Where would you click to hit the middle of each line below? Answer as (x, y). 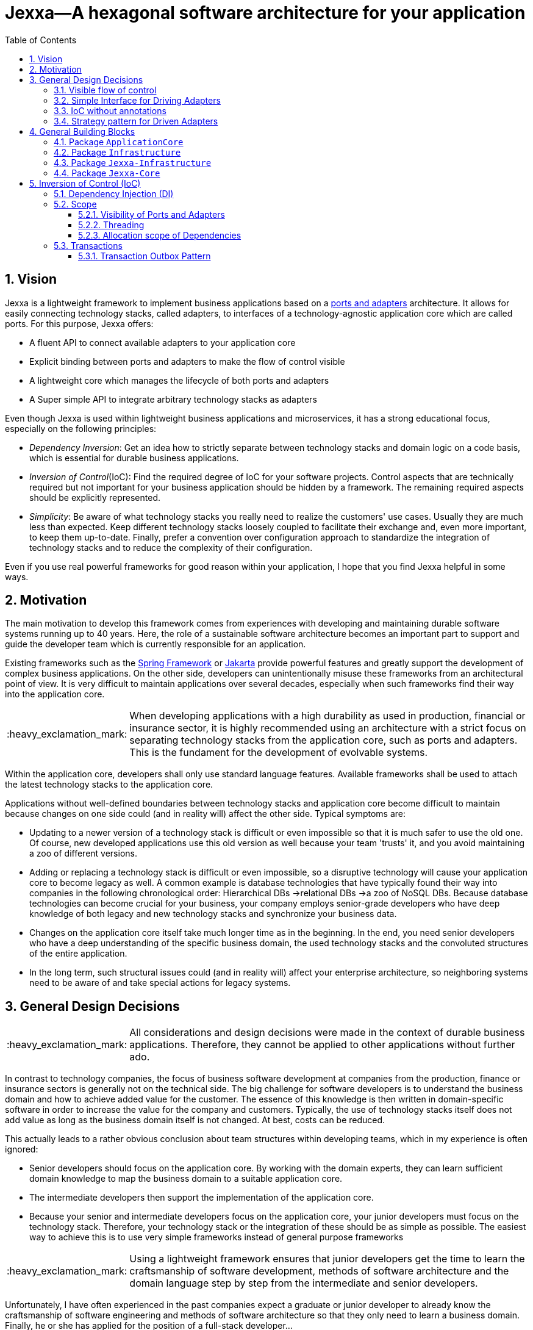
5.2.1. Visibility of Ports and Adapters (152, 214)
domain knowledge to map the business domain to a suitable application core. (186, 1179)
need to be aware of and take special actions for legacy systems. (160, 983)
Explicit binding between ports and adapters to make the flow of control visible (187, 361)
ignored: (22, 1149)
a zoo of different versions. (83, 854)
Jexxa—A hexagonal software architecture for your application (265, 13)
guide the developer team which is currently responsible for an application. (156, 644)
